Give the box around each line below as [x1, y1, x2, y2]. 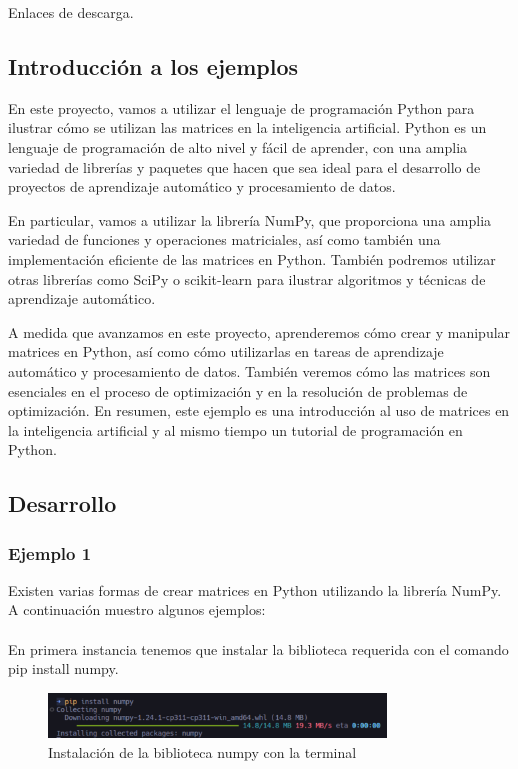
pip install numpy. [8, 658, 119, 679]
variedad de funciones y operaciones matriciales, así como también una [8, 229, 441, 250]
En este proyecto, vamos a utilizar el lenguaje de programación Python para [8, 97, 475, 118]
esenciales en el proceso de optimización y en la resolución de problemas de [8, 380, 468, 401]
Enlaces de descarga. [8, 2, 134, 22]
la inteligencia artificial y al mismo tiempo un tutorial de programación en [8, 419, 463, 440]
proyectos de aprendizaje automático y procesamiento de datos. [8, 176, 396, 197]
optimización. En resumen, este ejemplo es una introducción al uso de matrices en [8, 400, 510, 421]
